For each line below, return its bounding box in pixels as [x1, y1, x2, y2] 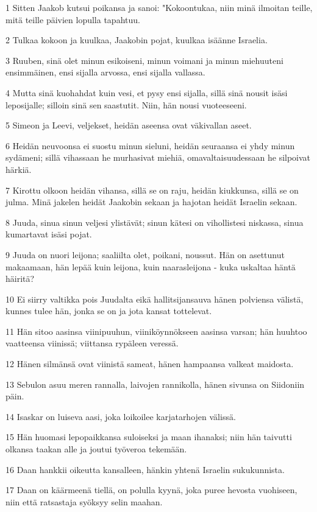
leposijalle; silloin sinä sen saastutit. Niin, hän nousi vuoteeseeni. [5, 98, 247, 111]
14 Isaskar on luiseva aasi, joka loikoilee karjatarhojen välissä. [5, 410, 236, 423]
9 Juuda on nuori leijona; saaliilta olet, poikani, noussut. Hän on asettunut [5, 248, 285, 261]
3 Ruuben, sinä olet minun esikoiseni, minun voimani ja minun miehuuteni [5, 54, 283, 66]
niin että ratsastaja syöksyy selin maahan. [5, 495, 163, 508]
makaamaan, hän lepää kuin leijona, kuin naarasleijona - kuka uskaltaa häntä [5, 260, 296, 273]
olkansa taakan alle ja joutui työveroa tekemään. [5, 443, 187, 455]
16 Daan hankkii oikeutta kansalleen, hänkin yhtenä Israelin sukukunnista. [5, 463, 285, 475]
